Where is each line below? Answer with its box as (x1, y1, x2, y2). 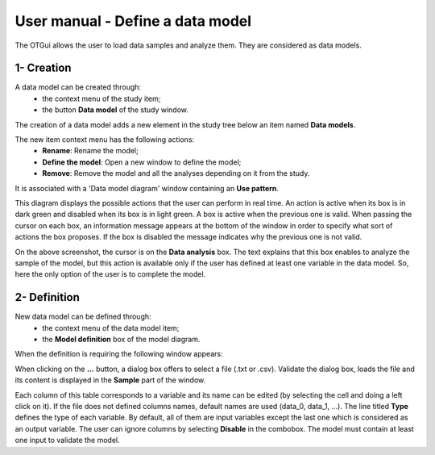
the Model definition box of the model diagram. (42, 335, 201, 344)
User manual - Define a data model (14, 12, 252, 30)
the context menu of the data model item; (42, 323, 180, 332)
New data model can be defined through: (14, 311, 152, 322)
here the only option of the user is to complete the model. (14, 269, 206, 279)
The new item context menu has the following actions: (14, 135, 195, 144)
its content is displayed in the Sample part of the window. (14, 375, 206, 385)
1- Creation (14, 61, 72, 75)
